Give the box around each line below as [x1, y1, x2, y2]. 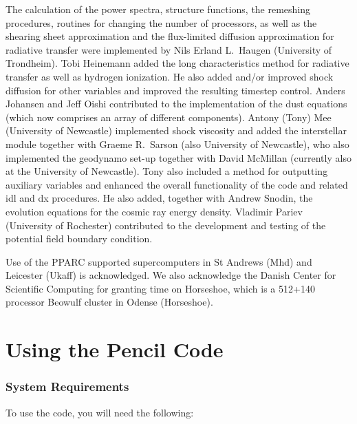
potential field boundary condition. [6, 231, 153, 246]
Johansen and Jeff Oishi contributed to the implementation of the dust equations [6, 96, 347, 111]
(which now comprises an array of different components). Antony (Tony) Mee [6, 109, 332, 124]
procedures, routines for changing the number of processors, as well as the [6, 15, 317, 30]
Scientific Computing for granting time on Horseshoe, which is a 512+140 [6, 281, 315, 295]
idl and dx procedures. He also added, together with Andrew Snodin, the [6, 191, 313, 205]
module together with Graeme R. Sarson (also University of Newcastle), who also [6, 136, 349, 151]
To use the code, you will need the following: [6, 405, 194, 419]
